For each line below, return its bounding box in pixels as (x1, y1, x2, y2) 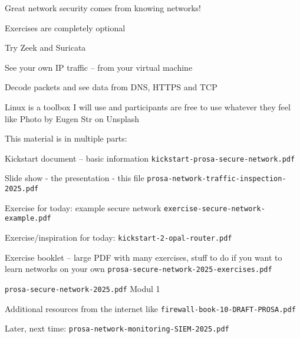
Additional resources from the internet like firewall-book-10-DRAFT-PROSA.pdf (5, 302, 296, 314)
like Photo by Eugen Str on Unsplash (5, 112, 140, 124)
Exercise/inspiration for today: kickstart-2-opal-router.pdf (5, 231, 232, 244)
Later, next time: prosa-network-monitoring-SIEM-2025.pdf (5, 322, 229, 334)
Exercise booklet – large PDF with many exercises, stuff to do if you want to (5, 251, 282, 263)
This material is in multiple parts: (5, 132, 127, 145)
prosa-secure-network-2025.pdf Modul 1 (5, 282, 160, 294)
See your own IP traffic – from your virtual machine (5, 61, 193, 73)
